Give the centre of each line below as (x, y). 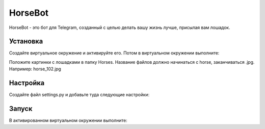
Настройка (27, 83)
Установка (26, 41)
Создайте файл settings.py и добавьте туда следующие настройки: (79, 95)
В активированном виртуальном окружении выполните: (68, 121)
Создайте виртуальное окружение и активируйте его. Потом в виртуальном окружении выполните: (114, 53)
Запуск (21, 109)
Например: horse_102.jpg (35, 69)
